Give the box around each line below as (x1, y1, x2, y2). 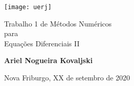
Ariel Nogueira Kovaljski (4, 55, 93, 66)
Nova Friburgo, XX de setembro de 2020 (4, 72, 130, 83)
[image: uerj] (4, 4, 52, 11)
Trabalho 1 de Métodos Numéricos (4, 18, 112, 28)
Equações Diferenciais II (4, 38, 79, 48)
